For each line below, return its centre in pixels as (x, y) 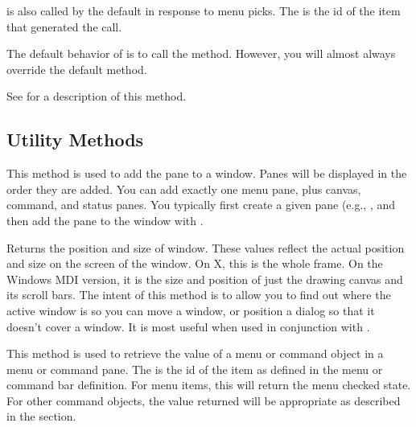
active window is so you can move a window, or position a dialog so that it (191, 310)
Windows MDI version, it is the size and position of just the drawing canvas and (205, 279)
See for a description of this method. (97, 96)
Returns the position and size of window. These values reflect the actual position (206, 247)
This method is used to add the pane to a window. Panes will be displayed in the (207, 173)
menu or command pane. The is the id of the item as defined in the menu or (195, 369)
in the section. (41, 416)
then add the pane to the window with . (105, 220)
